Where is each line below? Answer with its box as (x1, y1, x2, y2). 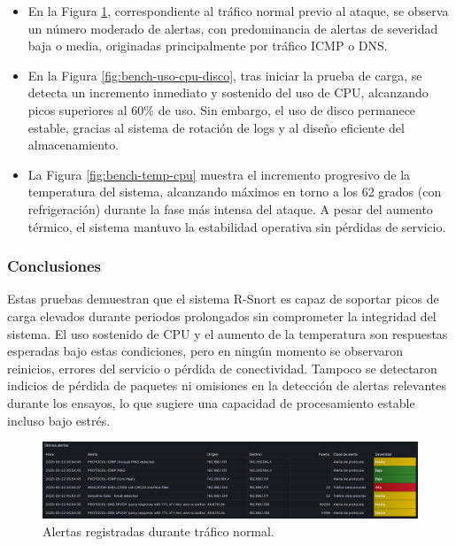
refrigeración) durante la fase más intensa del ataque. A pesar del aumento (27, 199, 433, 218)
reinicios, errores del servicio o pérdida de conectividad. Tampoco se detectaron (7, 358, 437, 377)
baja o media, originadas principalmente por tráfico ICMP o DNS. (27, 36, 388, 55)
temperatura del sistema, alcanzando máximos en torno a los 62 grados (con (27, 182, 442, 201)
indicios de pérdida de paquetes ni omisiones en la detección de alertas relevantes (7, 376, 446, 395)
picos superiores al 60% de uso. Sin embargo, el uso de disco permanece (27, 100, 416, 119)
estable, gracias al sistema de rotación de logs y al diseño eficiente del (27, 118, 405, 136)
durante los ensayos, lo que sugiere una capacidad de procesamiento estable (7, 393, 415, 411)
